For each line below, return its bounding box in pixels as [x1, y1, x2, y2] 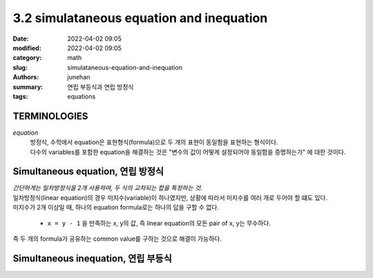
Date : [12, 34, 29, 43]
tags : [12, 92, 28, 100]
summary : [12, 83, 44, 91]
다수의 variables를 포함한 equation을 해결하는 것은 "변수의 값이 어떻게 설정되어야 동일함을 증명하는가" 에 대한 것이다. [30, 148, 346, 156]
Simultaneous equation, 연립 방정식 [12, 166, 164, 177]
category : [12, 54, 42, 62]
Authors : [12, 73, 39, 81]
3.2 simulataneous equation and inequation [12, 10, 268, 26]
